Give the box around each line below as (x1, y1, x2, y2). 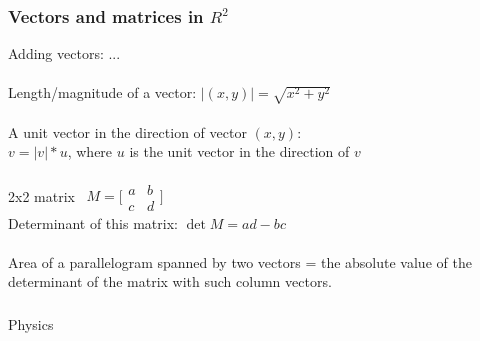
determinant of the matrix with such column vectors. (8, 271, 332, 292)
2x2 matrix (8, 185, 75, 206)
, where (67, 141, 113, 162)
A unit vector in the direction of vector (8, 121, 247, 142)
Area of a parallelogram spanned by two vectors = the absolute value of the (8, 251, 472, 272)
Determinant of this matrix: (8, 212, 178, 233)
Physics (8, 313, 54, 334)
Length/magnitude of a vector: (8, 82, 197, 103)
